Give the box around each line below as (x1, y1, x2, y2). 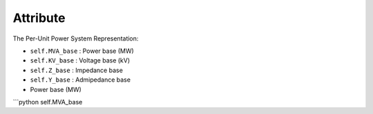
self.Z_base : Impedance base (30, 66, 124, 74)
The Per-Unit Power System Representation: (12, 34, 139, 43)
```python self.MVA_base (12, 98, 83, 106)
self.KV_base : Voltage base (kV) (30, 56, 131, 65)
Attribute (12, 10, 66, 25)
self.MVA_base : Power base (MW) (30, 47, 134, 55)
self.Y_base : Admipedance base (30, 76, 131, 84)
